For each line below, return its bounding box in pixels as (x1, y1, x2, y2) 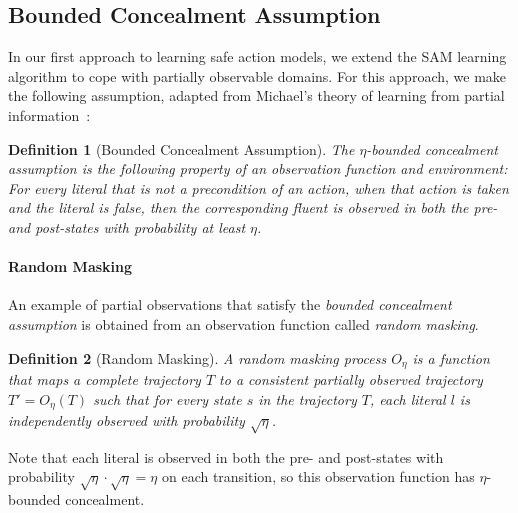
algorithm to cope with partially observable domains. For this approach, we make (8, 65, 507, 86)
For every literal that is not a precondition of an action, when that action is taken (8, 177, 509, 198)
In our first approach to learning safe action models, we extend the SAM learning (8, 46, 507, 67)
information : (8, 104, 91, 125)
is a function (412, 347, 490, 368)
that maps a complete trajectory (8, 368, 201, 389)
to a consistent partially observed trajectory (219, 368, 483, 389)
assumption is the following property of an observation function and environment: (8, 158, 508, 179)
